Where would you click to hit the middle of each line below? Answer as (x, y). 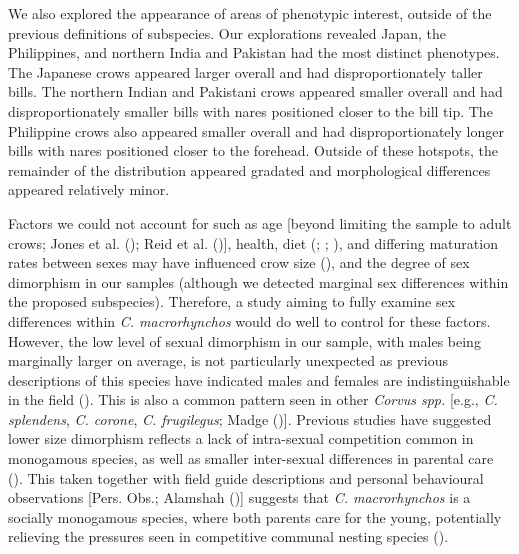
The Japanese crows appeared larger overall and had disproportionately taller (245, 71)
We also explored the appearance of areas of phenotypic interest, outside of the (250, 13)
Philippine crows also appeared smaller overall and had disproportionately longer (256, 130)
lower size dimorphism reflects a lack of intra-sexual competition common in (241, 438)
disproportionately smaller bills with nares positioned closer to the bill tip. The (250, 110)
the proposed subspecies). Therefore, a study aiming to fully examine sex (232, 301)
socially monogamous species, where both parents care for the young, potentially (255, 516)
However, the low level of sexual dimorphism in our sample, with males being (244, 340)
